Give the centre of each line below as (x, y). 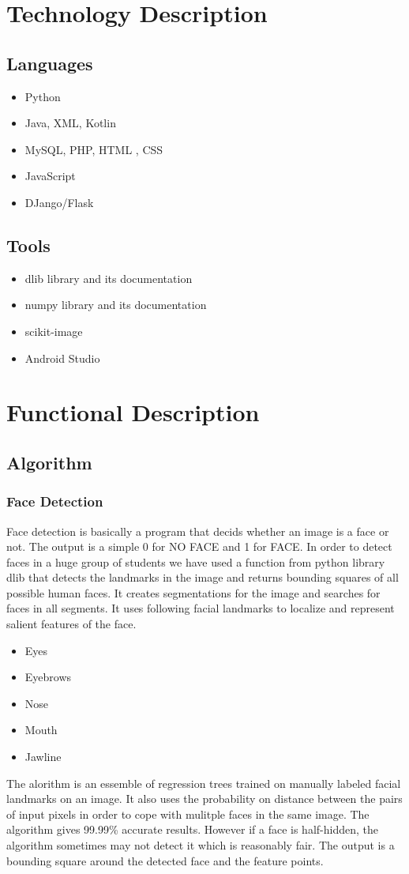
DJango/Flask (59, 202)
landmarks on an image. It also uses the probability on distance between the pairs (204, 799)
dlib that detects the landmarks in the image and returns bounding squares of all (203, 577)
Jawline (43, 757)
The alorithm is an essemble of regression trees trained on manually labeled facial (204, 783)
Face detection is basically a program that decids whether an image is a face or (198, 531)
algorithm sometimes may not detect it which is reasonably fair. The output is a (201, 845)
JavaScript (50, 176)
